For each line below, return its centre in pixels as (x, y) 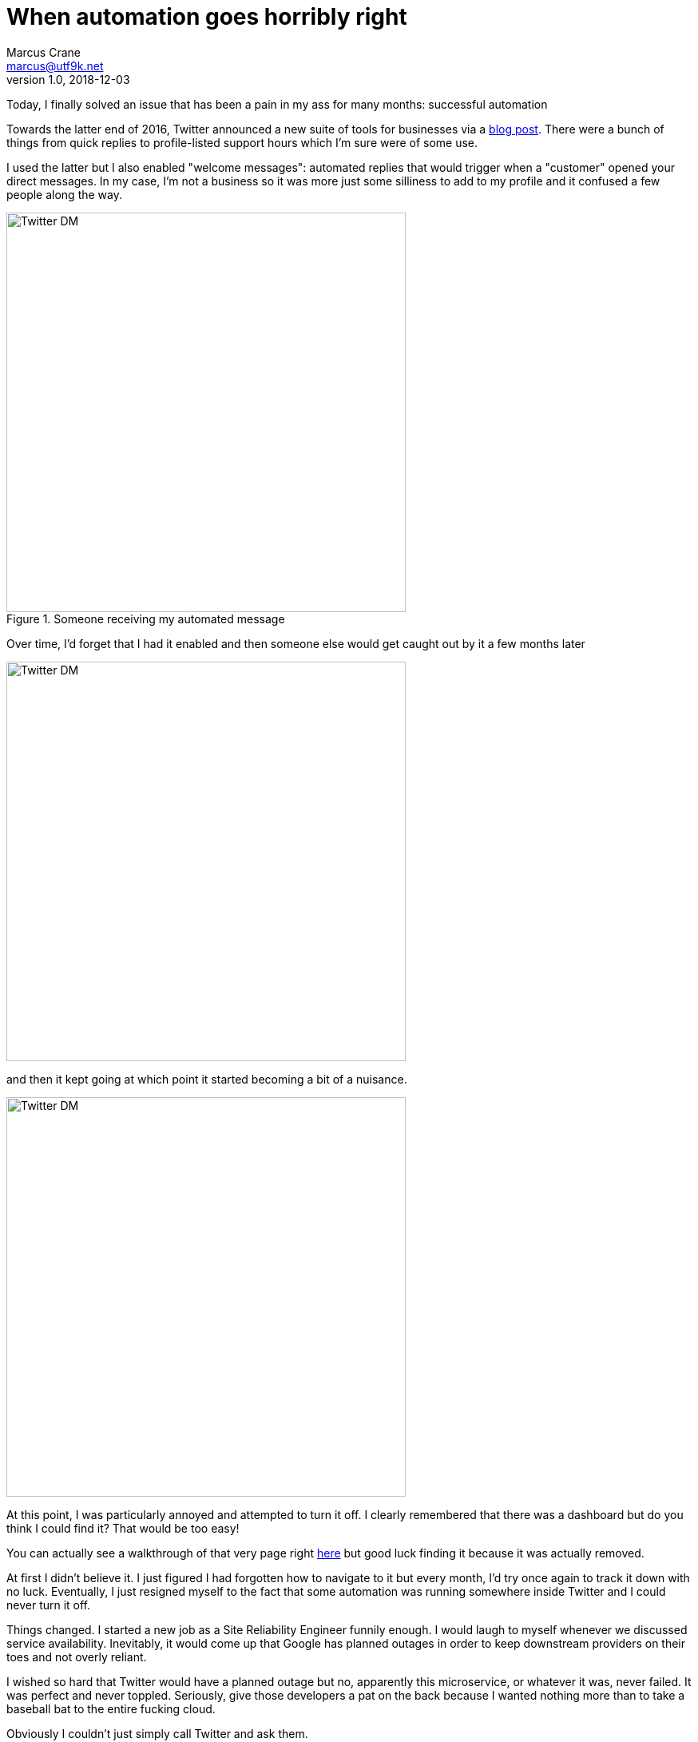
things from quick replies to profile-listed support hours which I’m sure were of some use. (242, 142)
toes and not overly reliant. (77, 1656)
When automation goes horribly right (207, 17)
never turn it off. (49, 1605)
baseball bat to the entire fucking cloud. (111, 1708)
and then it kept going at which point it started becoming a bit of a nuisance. (207, 1079)
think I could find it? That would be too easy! (123, 1528)
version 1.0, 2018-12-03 (68, 79)
